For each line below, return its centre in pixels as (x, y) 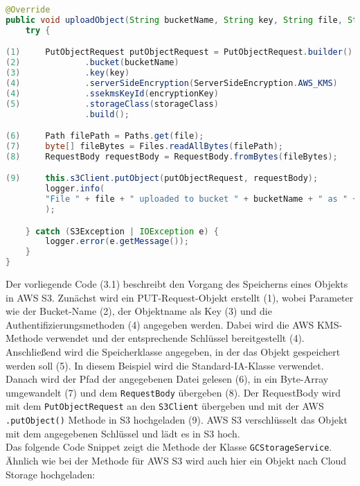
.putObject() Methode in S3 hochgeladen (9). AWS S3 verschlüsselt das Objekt (177, 420)
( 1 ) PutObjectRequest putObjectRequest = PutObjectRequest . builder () (179, 52)
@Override (28, 10)
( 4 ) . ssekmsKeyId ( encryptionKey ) (112, 93)
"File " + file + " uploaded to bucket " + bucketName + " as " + (201, 199)
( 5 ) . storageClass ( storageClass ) (112, 104)
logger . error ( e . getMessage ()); (117, 242)
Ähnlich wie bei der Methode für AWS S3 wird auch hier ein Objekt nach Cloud (176, 460)
